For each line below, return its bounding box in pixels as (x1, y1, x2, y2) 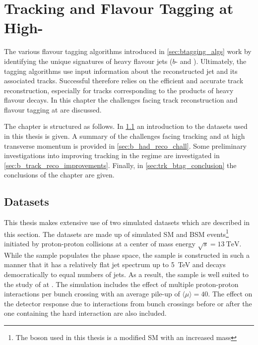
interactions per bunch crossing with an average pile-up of (4, 288, 180, 299)
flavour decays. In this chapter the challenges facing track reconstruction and (4, 95, 238, 105)
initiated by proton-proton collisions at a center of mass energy (4, 238, 195, 249)
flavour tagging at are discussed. (4, 104, 102, 115)
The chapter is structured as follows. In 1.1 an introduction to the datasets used (4, 121, 248, 131)
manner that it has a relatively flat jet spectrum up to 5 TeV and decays (4, 259, 226, 270)
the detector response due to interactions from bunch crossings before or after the (4, 298, 252, 308)
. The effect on (208, 288, 253, 299)
